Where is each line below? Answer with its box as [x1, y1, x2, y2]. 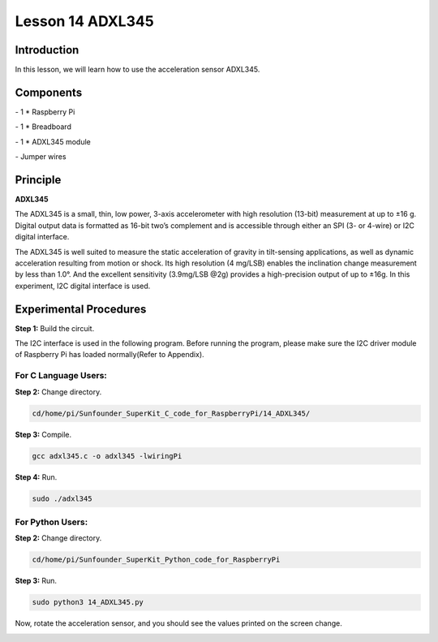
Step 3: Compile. [15, 429, 72, 439]
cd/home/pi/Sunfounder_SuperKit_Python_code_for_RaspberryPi [32, 555, 281, 564]
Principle [15, 173, 62, 187]
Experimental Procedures [15, 302, 147, 316]
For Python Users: [15, 516, 88, 528]
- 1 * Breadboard [15, 122, 72, 131]
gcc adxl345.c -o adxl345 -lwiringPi [32, 451, 182, 460]
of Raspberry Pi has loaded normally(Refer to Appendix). [15, 350, 204, 360]
